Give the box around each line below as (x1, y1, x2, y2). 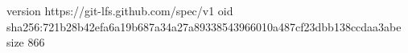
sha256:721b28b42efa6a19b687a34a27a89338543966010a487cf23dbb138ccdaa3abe (6, 18, 402, 35)
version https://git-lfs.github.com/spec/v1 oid (6, 2, 233, 18)
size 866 (6, 34, 45, 51)
